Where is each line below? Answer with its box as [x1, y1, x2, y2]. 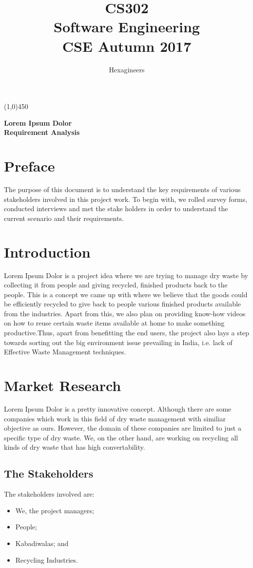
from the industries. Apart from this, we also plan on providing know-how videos [4, 308, 246, 318]
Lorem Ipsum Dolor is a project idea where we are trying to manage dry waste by [4, 270, 248, 280]
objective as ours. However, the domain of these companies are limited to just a [4, 423, 241, 433]
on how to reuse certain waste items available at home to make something [4, 318, 225, 328]
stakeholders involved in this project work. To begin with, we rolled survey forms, [4, 194, 248, 204]
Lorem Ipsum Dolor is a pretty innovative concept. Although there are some [4, 403, 232, 414]
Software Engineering [54, 17, 200, 37]
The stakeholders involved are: [4, 489, 95, 499]
